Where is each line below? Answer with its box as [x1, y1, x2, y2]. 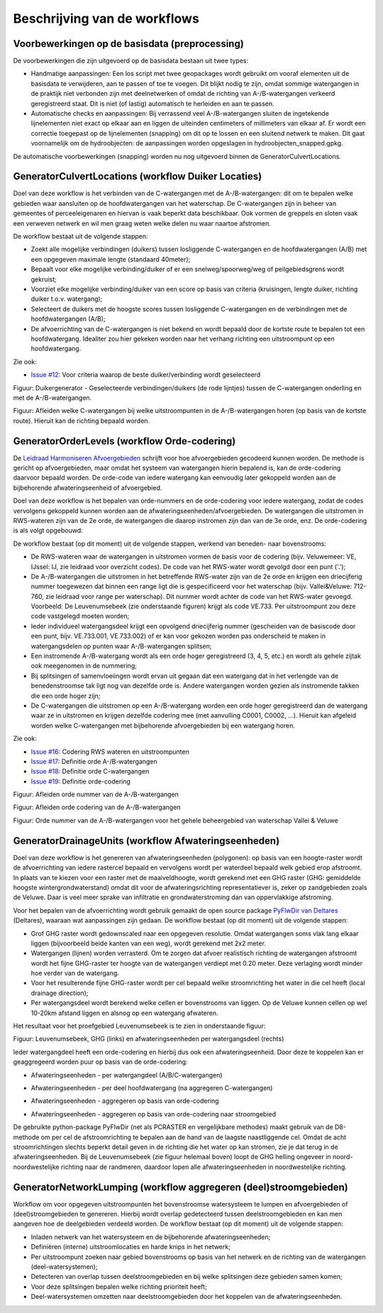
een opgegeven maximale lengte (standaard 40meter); [30, 255, 191, 263]
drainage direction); [30, 989, 89, 997]
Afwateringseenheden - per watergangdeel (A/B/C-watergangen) [30, 1070, 223, 1079]
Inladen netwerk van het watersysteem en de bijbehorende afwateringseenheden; [30, 1232, 271, 1241]
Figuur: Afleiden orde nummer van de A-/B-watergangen [13, 790, 179, 798]
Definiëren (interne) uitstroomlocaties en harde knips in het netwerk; [30, 1243, 231, 1251]
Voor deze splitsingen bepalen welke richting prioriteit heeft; [30, 1282, 207, 1291]
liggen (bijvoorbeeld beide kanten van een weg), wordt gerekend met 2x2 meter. [30, 939, 266, 947]
